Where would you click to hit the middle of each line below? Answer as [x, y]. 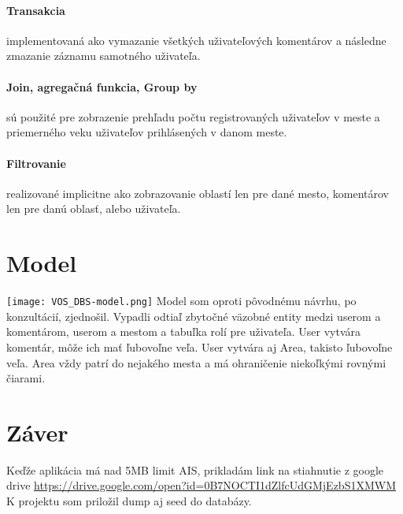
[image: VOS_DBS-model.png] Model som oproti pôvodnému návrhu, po [181, 301]
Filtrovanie [36, 163]
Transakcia [36, 10]
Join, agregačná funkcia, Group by [102, 86]
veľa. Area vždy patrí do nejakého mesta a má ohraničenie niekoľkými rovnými [196, 362]
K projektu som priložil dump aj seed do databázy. [129, 501]
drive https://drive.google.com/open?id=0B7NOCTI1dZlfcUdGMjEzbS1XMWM [201, 485]
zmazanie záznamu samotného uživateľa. [104, 56]
